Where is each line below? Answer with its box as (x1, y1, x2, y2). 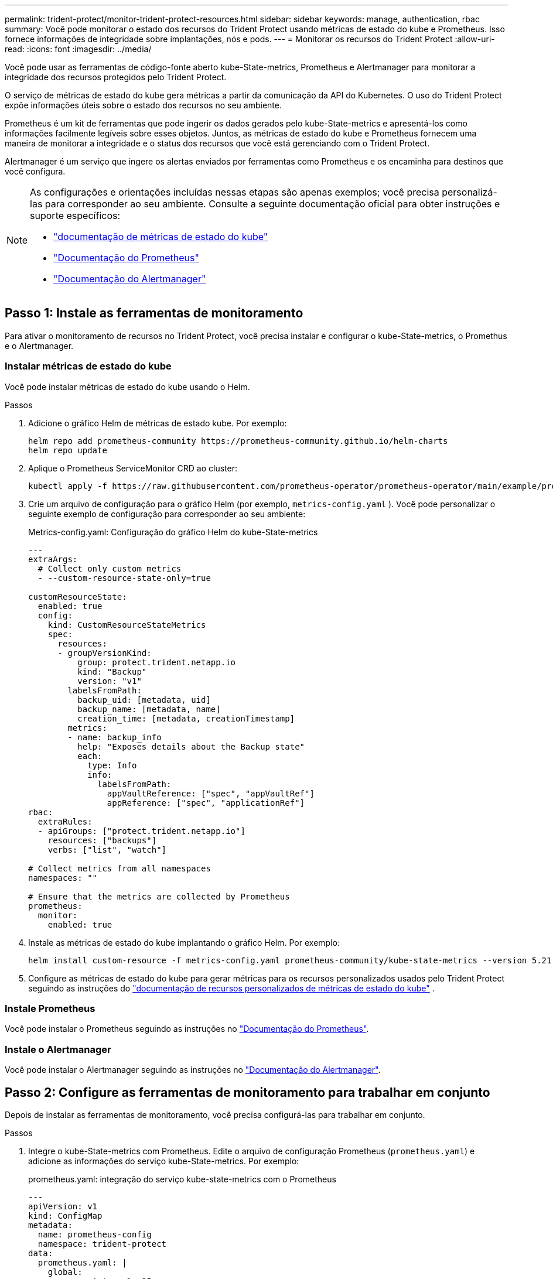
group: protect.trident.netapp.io (77, 657, 236, 667)
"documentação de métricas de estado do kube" (53, 231, 268, 242)
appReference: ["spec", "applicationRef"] (107, 798, 305, 808)
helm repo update (28, 445, 107, 455)
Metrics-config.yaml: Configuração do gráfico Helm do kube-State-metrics (28, 526, 318, 537)
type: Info (87, 760, 137, 770)
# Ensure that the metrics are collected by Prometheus (28, 891, 290, 901)
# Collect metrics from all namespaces (28, 863, 211, 873)
